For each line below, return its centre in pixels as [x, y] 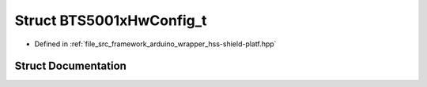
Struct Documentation [70, 66]
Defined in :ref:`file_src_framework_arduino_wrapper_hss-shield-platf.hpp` [155, 44]
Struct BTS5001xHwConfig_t [111, 20]
